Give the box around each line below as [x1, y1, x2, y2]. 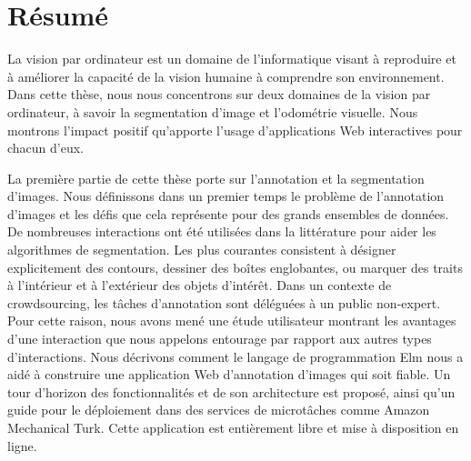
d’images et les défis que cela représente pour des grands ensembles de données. [7, 204, 449, 223]
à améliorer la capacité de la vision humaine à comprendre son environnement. [7, 66, 445, 85]
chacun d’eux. [7, 138, 85, 157]
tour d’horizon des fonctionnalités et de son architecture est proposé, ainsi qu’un [7, 382, 456, 401]
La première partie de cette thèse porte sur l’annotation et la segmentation [7, 168, 425, 187]
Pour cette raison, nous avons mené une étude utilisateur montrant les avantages [7, 311, 456, 330]
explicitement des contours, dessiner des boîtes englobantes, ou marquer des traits [7, 257, 463, 276]
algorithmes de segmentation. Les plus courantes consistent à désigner [7, 240, 396, 259]
